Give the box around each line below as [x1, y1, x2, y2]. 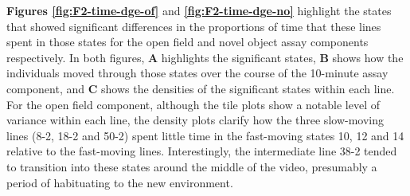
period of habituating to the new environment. [6, 174, 233, 190]
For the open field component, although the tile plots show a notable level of [6, 96, 381, 112]
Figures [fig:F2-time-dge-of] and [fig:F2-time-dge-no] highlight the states [6, 2, 392, 18]
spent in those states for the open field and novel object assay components [6, 33, 369, 50]
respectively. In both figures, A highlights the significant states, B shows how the [6, 49, 404, 65]
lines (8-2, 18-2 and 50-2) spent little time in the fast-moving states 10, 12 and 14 [6, 127, 404, 143]
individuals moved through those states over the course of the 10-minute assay [6, 65, 389, 81]
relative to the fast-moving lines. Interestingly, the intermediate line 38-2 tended [6, 143, 397, 159]
